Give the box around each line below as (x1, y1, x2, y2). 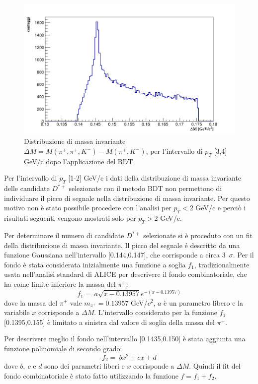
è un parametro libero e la (164, 297, 243, 308)
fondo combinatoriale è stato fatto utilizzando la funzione (4, 370, 178, 381)
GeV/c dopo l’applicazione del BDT (24, 156, 133, 166)
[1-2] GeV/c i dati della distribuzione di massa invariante (68, 173, 242, 183)
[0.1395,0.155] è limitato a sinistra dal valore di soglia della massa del (4, 317, 215, 327)
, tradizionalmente (194, 259, 250, 269)
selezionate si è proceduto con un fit (143, 230, 253, 241)
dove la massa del (4, 297, 58, 308)
